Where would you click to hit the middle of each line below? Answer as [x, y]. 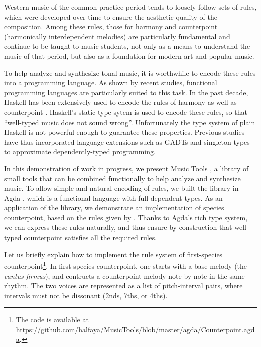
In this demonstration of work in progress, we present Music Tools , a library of [126, 168]
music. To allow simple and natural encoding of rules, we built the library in [121, 188]
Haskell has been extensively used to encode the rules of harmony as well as [120, 102]
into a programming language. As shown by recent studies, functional [111, 83]
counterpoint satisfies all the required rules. [90, 237]
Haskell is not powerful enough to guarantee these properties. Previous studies [124, 132]
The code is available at [52, 320]
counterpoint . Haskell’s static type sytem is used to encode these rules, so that [126, 112]
